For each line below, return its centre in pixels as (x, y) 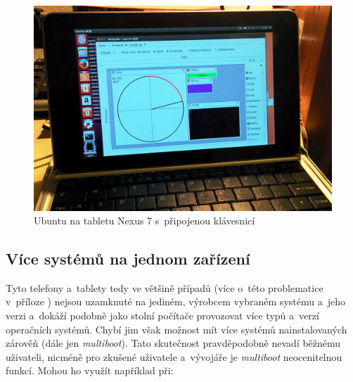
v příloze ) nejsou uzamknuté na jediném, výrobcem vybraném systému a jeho (175, 301)
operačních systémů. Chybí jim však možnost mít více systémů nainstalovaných (176, 329)
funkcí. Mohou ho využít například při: (90, 370)
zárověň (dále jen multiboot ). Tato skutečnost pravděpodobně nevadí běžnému (173, 343)
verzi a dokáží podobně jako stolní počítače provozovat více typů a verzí (162, 316)
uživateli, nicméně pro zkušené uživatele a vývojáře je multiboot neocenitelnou (174, 356)
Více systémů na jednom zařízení (128, 259)
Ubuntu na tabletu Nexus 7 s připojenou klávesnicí (145, 221)
